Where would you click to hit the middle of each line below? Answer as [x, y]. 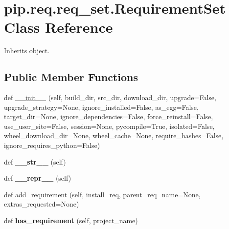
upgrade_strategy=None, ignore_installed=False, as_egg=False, [101, 107]
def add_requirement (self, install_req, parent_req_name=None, [102, 194]
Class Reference [58, 27]
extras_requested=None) [42, 204]
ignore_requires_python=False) [52, 145]
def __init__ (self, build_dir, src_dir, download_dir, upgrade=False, [110, 97]
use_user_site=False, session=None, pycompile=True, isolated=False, [109, 126]
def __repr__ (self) [38, 178]
